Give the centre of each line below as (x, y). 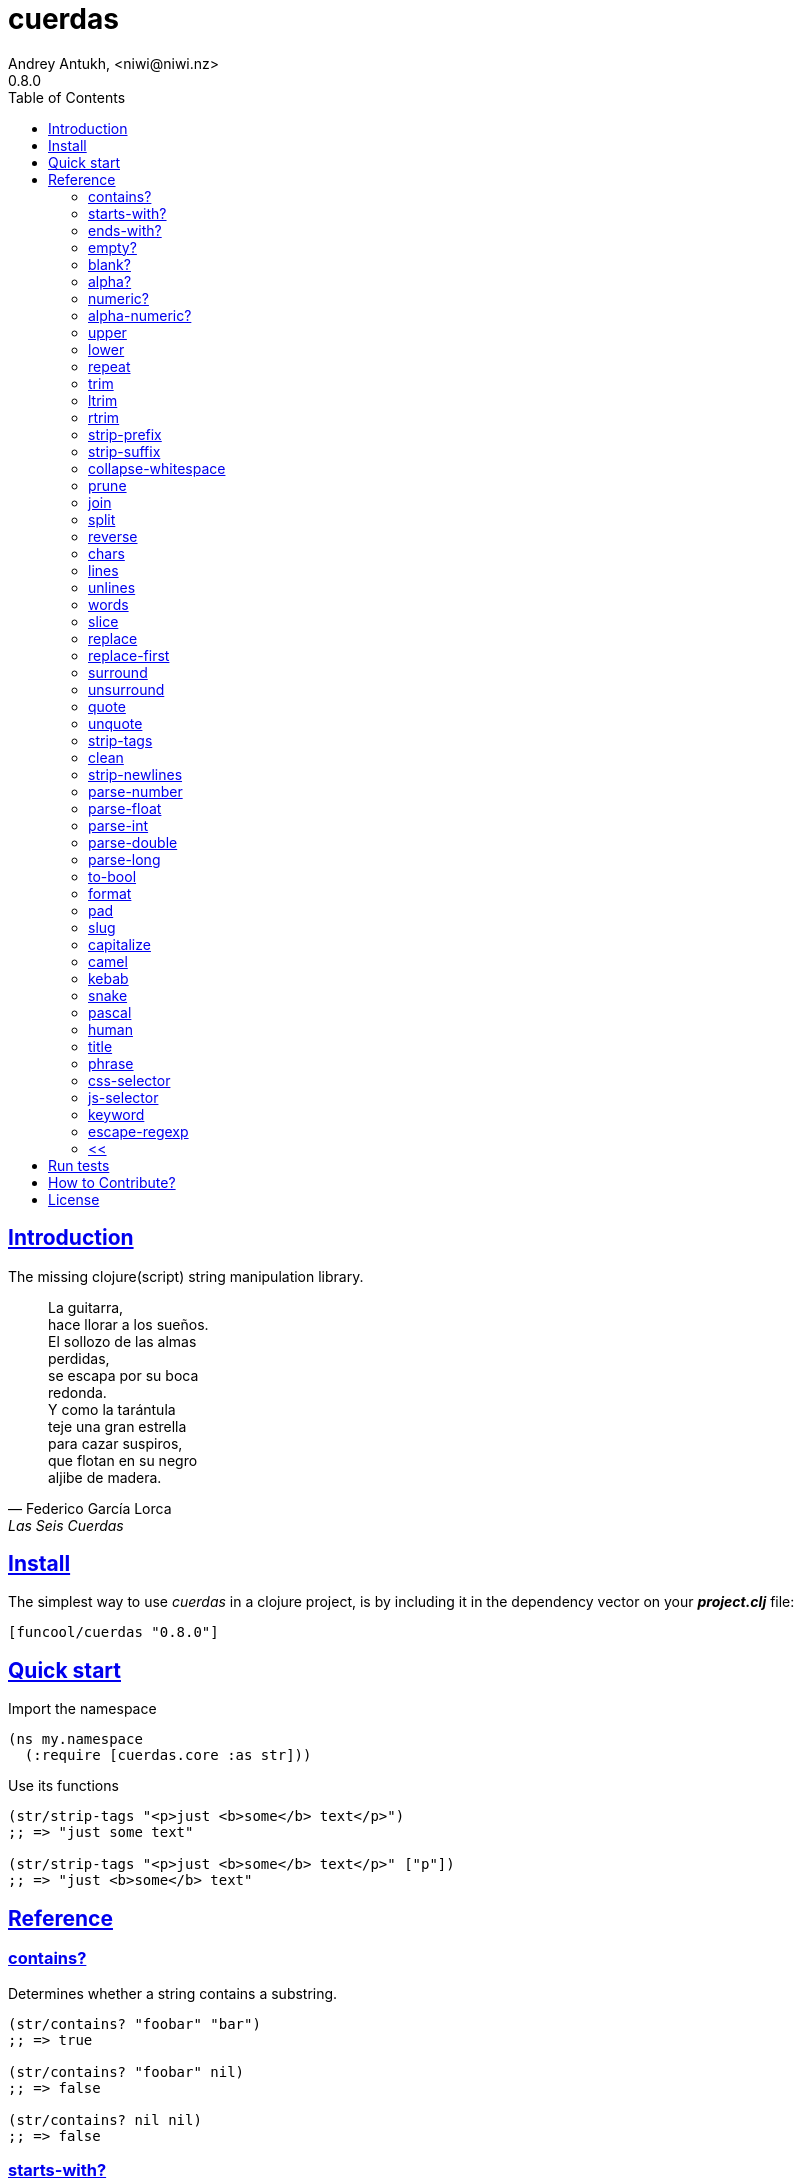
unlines (112, 587)
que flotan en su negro (123, 1460)
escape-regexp (138, 1131)
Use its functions (63, 1786)
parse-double (133, 842)
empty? (112, 247)
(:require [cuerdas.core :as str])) (168, 1755)
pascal (110, 1012)
